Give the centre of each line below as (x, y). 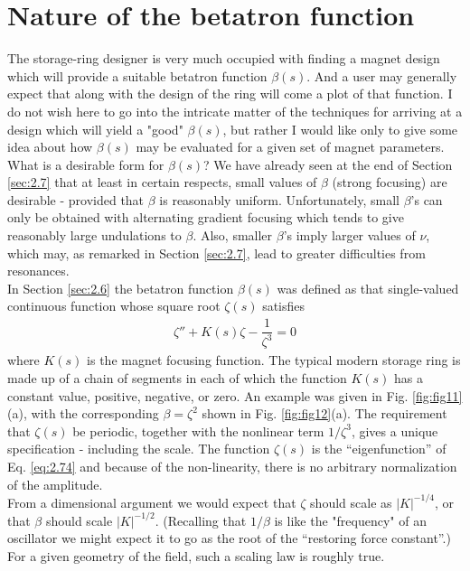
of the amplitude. (55, 484)
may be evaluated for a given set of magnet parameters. (290, 147)
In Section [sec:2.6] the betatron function (121, 288)
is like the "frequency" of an (350, 520)
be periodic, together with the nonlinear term (198, 431)
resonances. (38, 271)
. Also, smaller (233, 235)
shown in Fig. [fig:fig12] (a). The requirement (324, 413)
